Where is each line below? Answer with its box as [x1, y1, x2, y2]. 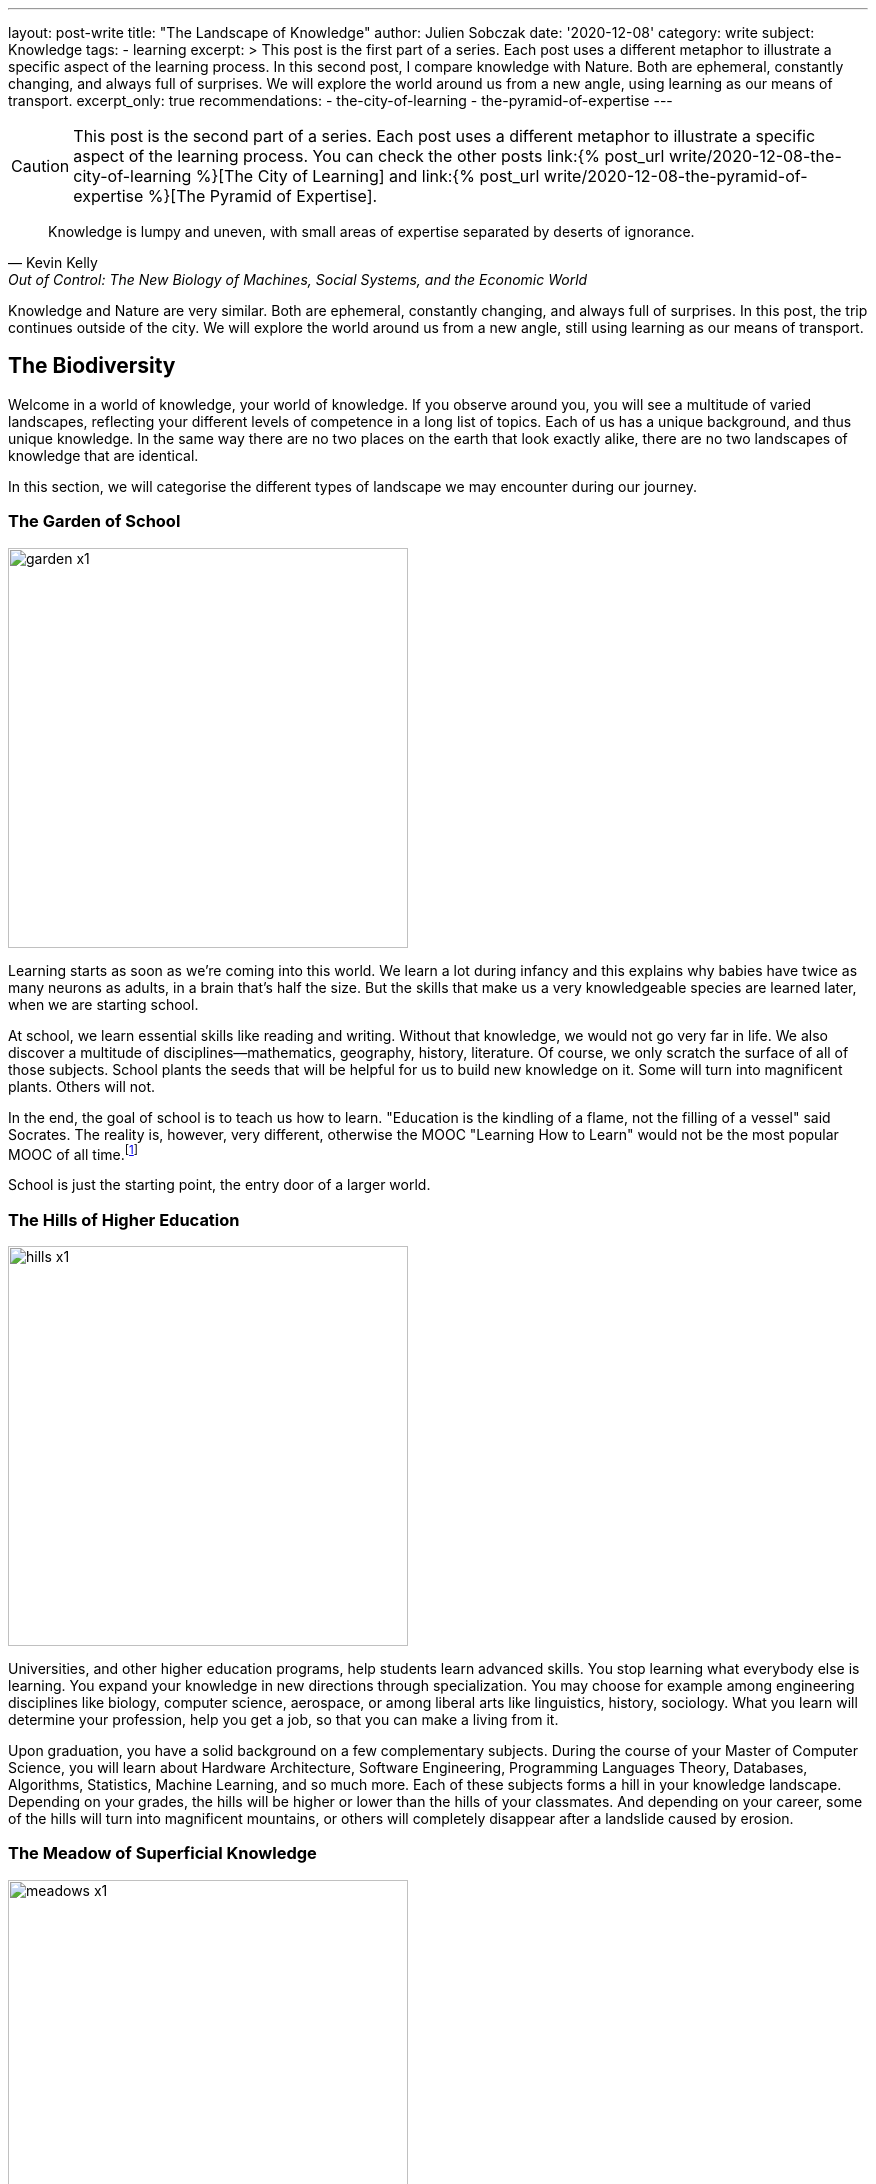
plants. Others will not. [8, 1077, 156, 1095]
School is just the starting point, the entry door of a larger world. [8, 1176, 431, 1194]
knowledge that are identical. [8, 446, 199, 464]
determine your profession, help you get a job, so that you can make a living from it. [8, 1711, 559, 1728]
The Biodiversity [8, 353, 176, 379]
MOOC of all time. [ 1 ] [8, 1142, 139, 1163]
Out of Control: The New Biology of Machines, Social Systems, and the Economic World [8, 271, 588, 288]
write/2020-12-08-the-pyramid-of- [543, 166, 808, 186]
